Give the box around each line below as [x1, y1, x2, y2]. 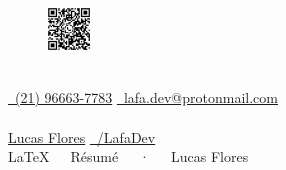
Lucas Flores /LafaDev [8, 126, 156, 147]
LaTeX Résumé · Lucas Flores [8, 146, 249, 167]
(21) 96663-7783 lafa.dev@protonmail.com [14, 87, 278, 108]
